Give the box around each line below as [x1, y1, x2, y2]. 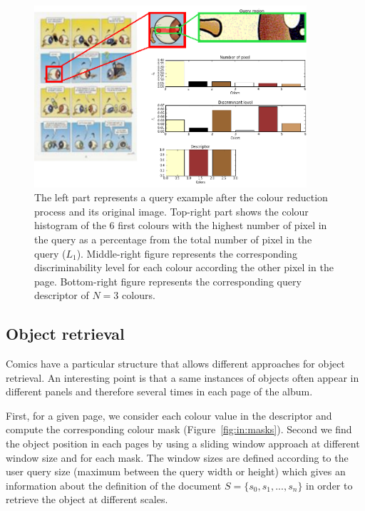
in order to [306, 477, 353, 492]
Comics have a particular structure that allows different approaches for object [6, 356, 345, 371]
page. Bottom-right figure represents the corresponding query [34, 273, 302, 288]
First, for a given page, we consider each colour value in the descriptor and [6, 408, 332, 423]
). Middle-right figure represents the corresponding [76, 246, 297, 260]
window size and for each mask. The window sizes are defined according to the [6, 450, 349, 465]
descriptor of [34, 288, 89, 303]
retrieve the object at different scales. [6, 492, 168, 507]
